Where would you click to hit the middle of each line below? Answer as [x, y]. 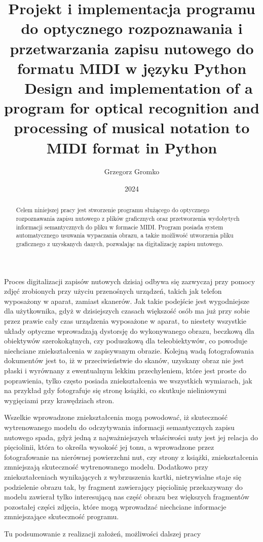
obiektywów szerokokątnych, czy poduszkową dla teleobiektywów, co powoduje [126, 341]
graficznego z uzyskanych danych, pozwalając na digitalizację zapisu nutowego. [120, 244]
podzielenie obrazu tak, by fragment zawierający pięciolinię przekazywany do [123, 487]
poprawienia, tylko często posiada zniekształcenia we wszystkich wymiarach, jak [128, 380]
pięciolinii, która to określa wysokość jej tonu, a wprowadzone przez [109, 447]
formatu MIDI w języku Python [132, 68]
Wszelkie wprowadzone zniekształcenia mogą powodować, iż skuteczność [116, 417]
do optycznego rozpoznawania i [132, 28]
